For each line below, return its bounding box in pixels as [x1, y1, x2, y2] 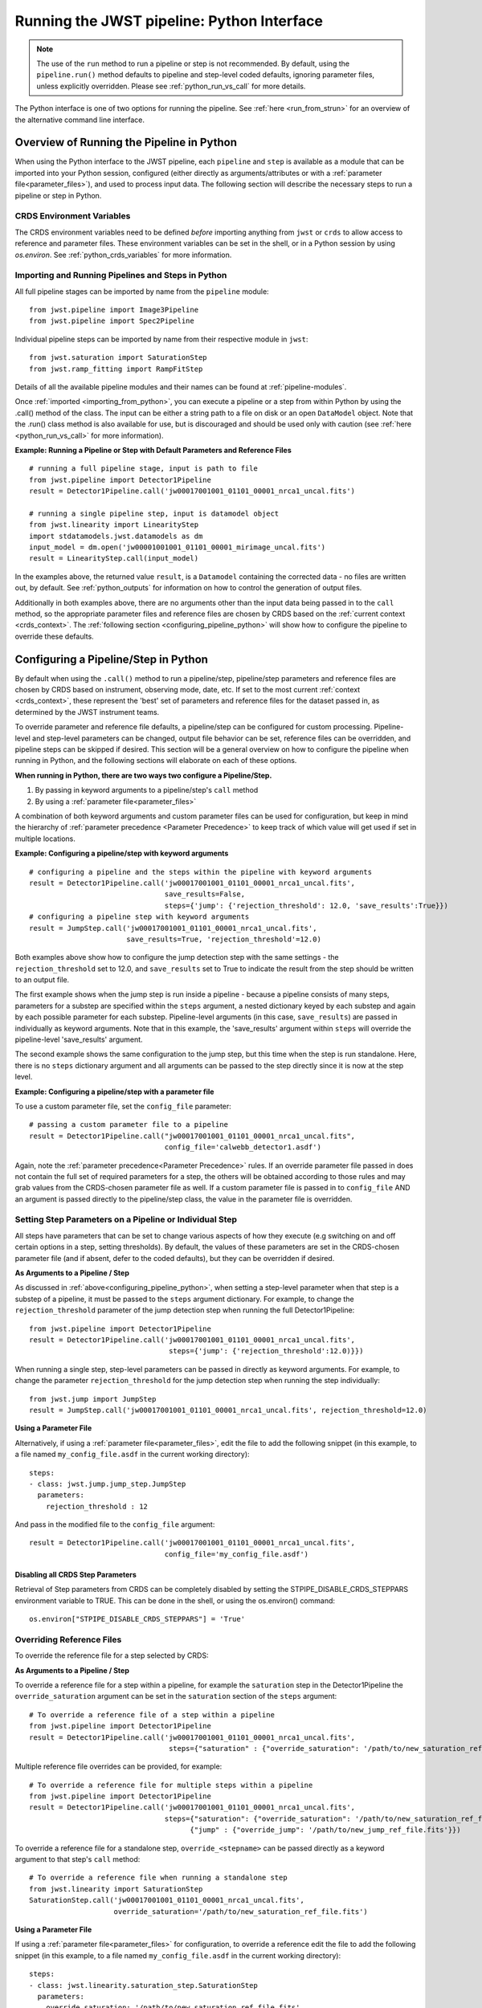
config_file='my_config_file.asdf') [164, 1549, 309, 1558]
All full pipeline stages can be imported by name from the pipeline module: [14, 286, 269, 296]
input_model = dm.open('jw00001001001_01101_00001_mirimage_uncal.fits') [29, 543, 326, 552]
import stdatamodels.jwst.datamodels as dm [29, 531, 203, 541]
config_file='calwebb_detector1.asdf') [164, 1143, 321, 1152]
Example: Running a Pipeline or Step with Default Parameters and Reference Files [14, 445, 292, 455]
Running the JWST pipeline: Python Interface [14, 12, 324, 30]
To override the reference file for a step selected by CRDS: [14, 1651, 209, 1660]
